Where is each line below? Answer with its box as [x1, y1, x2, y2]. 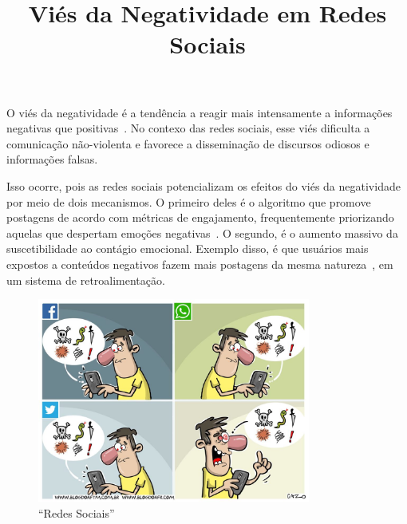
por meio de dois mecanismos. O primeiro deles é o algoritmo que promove [6, 193, 371, 210]
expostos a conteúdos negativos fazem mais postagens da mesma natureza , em [6, 255, 393, 272]
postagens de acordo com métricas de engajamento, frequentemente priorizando [6, 209, 394, 226]
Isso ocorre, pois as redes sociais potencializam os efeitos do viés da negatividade [6, 177, 401, 194]
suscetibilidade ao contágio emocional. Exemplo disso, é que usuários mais [6, 240, 369, 257]
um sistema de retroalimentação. [6, 271, 165, 288]
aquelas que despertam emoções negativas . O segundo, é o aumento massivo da [6, 224, 398, 241]
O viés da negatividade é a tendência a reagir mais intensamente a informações [6, 104, 393, 120]
